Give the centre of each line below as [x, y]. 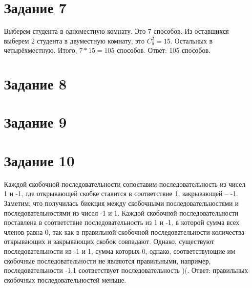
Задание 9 [35, 122]
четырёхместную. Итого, [41, 50]
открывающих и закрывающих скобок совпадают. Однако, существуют [109, 241]
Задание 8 [35, 84]
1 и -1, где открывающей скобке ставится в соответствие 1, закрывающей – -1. [121, 193]
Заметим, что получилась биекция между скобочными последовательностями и [121, 203]
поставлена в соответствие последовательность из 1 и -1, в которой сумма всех [122, 222]
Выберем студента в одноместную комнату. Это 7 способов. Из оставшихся [116, 31]
